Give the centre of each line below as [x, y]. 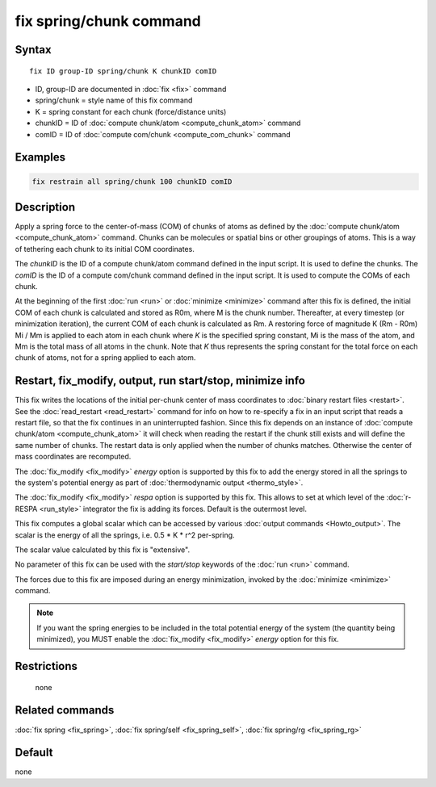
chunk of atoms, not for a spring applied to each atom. [105, 358]
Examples [40, 157]
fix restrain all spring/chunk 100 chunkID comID [132, 181]
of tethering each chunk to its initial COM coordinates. [105, 249]
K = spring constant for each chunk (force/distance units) [131, 111]
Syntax [33, 50]
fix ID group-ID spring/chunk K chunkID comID [123, 71]
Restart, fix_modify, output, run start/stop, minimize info [160, 381]
